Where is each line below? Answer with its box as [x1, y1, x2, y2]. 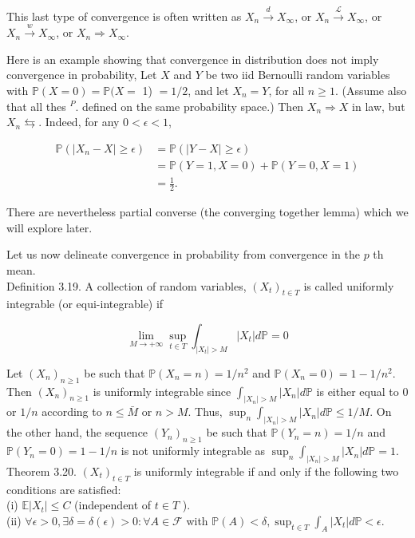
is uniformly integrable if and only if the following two [133, 462, 399, 479]
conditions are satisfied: [6, 481, 121, 497]
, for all [268, 81, 305, 98]
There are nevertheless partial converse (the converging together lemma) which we [6, 204, 409, 220]
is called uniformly [303, 277, 394, 294]
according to [41, 403, 102, 420]
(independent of [74, 496, 152, 513]
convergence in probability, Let [6, 66, 157, 83]
